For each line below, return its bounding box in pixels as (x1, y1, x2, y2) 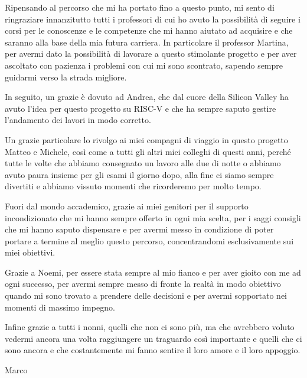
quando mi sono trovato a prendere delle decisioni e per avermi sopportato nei (5, 289, 288, 302)
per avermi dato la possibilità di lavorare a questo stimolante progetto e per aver (5, 47, 297, 60)
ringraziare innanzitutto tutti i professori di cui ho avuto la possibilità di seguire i (5, 12, 301, 25)
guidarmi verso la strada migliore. (5, 70, 127, 83)
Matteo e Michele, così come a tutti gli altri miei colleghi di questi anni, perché (5, 145, 291, 157)
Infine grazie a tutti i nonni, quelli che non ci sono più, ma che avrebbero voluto (5, 321, 295, 333)
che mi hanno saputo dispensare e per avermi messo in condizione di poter (5, 223, 274, 235)
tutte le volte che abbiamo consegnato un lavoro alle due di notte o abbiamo (5, 157, 281, 169)
